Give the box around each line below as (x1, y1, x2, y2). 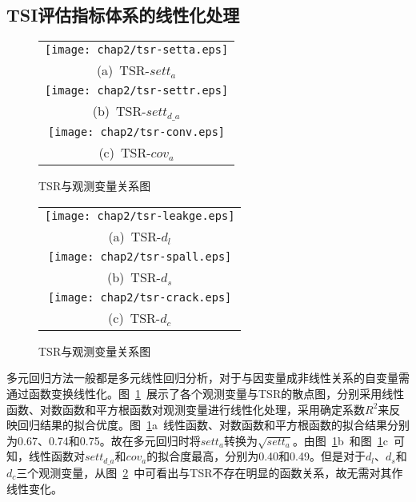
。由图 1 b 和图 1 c (292, 432, 388, 448)
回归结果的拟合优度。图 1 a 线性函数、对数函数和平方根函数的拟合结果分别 (17, 416, 410, 433)
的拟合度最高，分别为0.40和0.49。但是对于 (146, 448, 366, 464)
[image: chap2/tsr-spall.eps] (48, 249, 232, 263)
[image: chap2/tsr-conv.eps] (48, 125, 226, 139)
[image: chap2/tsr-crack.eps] (48, 290, 232, 304)
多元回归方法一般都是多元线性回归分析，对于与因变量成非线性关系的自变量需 (6, 369, 410, 386)
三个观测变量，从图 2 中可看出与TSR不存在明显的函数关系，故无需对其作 (16, 464, 403, 480)
